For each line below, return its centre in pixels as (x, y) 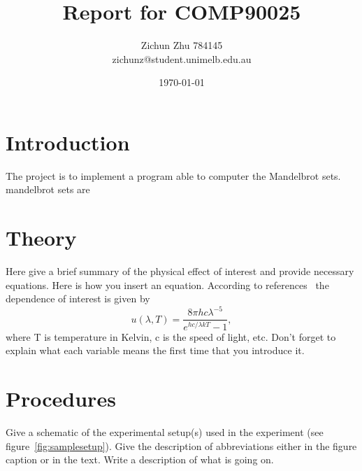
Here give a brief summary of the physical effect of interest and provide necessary (180, 271)
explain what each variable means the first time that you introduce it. (155, 350)
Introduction (68, 142)
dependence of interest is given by (78, 298)
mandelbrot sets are (48, 189)
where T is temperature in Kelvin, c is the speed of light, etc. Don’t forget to (171, 336)
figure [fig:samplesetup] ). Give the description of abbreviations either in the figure (181, 445)
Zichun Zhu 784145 (182, 45)
